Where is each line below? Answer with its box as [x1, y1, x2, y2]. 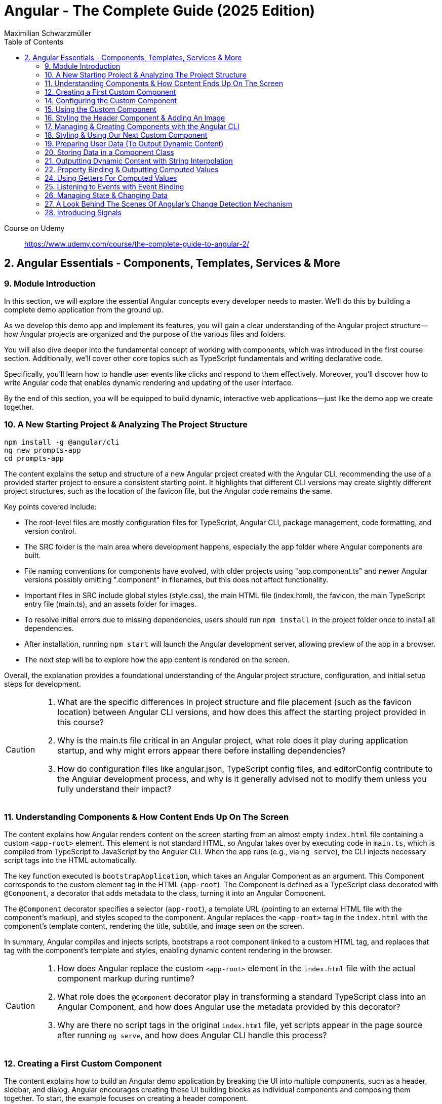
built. [24, 550, 41, 560]
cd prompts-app [4, 454, 64, 462]
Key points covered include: [4, 502, 97, 511]
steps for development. [4, 679, 82, 688]
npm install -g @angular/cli [4, 438, 119, 446]
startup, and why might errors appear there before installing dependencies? [57, 745, 346, 756]
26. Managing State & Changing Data [45, 190, 168, 200]
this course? [57, 717, 104, 727]
